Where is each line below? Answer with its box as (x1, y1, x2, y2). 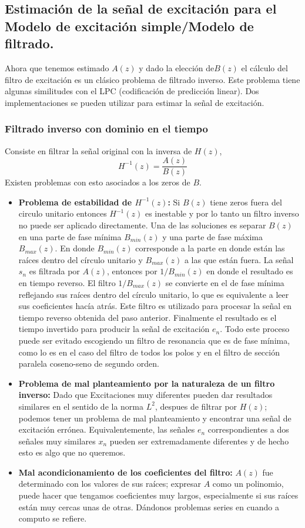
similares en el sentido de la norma (18, 400, 144, 412)
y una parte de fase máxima (162, 230, 263, 243)
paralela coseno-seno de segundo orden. (18, 357, 159, 370)
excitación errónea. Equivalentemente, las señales (18, 423, 195, 436)
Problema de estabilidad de (18, 195, 132, 208)
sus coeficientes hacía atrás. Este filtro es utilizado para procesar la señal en (18, 300, 291, 312)
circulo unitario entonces (18, 207, 107, 220)
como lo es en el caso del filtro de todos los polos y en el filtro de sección (18, 346, 280, 358)
